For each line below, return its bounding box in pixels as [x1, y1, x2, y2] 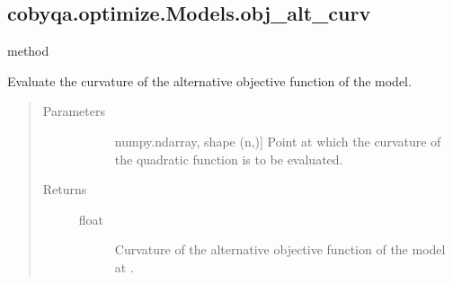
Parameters [42, 102, 105, 120]
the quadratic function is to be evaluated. [114, 149, 343, 168]
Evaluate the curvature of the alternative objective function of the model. [7, 71, 412, 90]
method [7, 41, 49, 60]
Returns [42, 180, 87, 199]
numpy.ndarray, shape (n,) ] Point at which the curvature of [114, 131, 441, 150]
